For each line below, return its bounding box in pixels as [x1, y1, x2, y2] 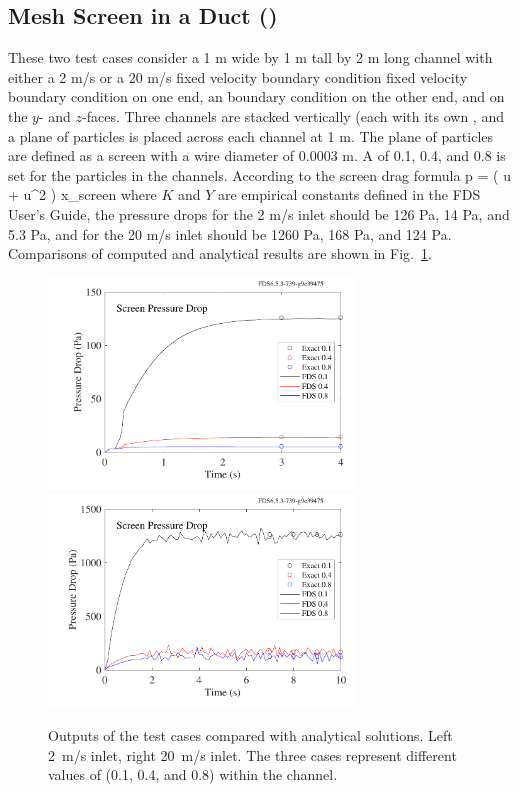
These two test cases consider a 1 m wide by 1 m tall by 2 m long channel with [8, 47, 493, 68]
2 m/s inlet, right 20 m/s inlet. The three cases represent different [48, 744, 457, 765]
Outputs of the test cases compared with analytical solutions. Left [48, 725, 453, 746]
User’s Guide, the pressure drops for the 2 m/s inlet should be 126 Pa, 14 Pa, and [8, 203, 510, 224]
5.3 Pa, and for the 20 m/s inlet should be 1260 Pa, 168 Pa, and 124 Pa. [8, 223, 452, 244]
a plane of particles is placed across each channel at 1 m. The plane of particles [8, 125, 494, 146]
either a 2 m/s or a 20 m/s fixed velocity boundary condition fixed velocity [8, 66, 468, 87]
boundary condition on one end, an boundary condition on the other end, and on [8, 86, 505, 107]
